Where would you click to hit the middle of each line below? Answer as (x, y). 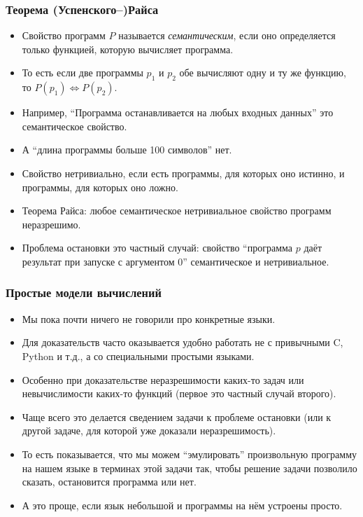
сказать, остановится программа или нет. (109, 482)
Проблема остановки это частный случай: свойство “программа (157, 248)
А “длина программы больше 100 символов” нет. (127, 150)
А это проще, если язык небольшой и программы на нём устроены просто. (182, 505)
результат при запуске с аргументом (98, 261)
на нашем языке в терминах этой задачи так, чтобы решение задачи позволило (190, 468)
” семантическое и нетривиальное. (256, 261)
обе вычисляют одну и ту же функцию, (263, 73)
